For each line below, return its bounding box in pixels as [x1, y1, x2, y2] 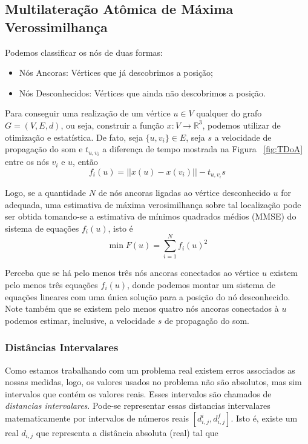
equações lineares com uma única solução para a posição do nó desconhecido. [5, 290, 290, 303]
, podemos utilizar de [202, 118, 281, 131]
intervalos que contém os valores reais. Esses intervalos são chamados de [5, 387, 272, 400]
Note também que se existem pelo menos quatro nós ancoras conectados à [5, 302, 279, 315]
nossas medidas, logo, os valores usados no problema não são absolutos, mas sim [5, 375, 302, 388]
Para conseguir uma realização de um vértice [5, 107, 171, 119]
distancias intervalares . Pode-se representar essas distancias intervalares [5, 399, 270, 412]
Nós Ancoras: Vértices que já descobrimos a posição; [19, 66, 213, 79]
